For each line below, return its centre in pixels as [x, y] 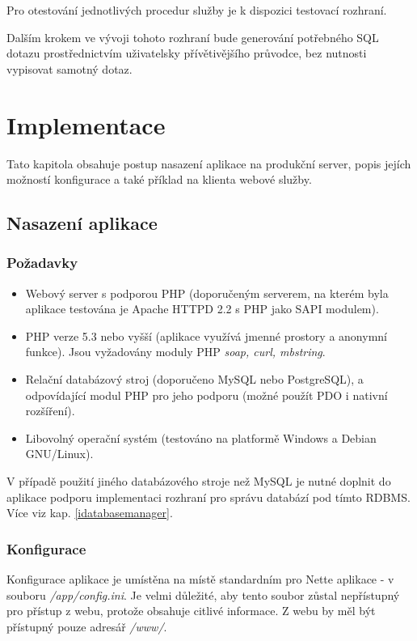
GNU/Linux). [59, 454]
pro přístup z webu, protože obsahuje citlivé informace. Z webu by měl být [191, 611]
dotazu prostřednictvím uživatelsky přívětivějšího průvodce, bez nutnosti [187, 53]
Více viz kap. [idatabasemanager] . [90, 513]
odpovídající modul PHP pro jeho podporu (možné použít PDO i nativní [206, 395]
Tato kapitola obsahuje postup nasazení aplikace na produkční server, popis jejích [209, 163]
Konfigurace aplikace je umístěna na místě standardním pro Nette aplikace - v [200, 579]
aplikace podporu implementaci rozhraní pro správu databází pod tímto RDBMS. [208, 497]
